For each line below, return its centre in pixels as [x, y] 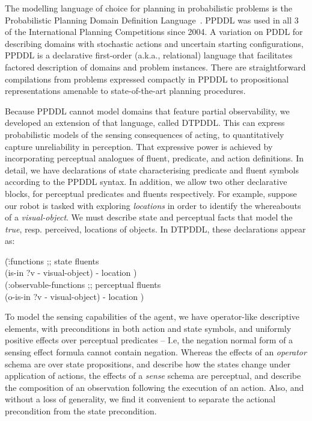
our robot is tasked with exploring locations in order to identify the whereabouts [153, 205]
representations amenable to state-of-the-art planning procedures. [125, 91]
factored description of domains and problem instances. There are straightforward [155, 67]
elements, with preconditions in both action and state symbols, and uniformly [148, 328]
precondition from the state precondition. [81, 411]
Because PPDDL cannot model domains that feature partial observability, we [147, 111]
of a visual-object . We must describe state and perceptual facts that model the [149, 217]
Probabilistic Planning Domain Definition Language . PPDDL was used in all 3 [152, 20]
